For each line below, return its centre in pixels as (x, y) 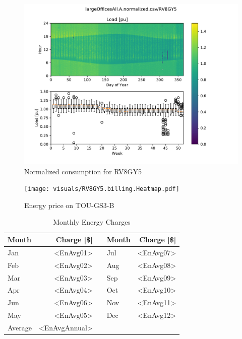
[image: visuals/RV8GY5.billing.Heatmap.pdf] (102, 189)
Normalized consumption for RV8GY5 (83, 171)
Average (20, 327)
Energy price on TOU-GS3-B (69, 205)
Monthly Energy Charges (92, 222)
